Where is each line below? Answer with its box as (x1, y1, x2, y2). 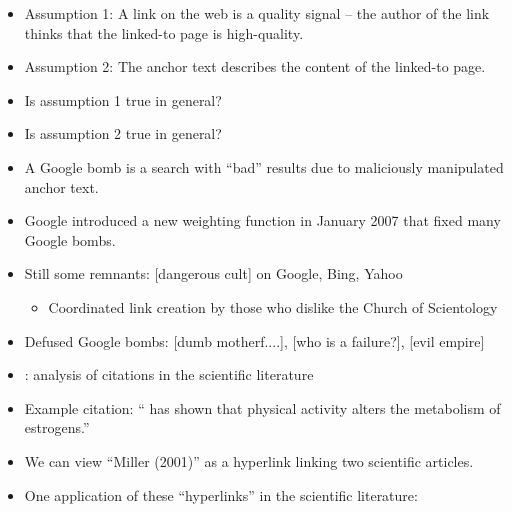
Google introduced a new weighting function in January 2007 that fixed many (24, 210, 501, 231)
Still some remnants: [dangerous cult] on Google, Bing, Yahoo (24, 263, 403, 284)
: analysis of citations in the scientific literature (24, 364, 314, 385)
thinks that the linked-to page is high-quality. (24, 22, 304, 43)
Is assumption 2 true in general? (24, 123, 222, 144)
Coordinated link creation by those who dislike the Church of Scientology (48, 296, 498, 317)
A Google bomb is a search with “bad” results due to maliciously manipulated (24, 156, 504, 177)
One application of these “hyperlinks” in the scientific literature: (24, 484, 418, 505)
